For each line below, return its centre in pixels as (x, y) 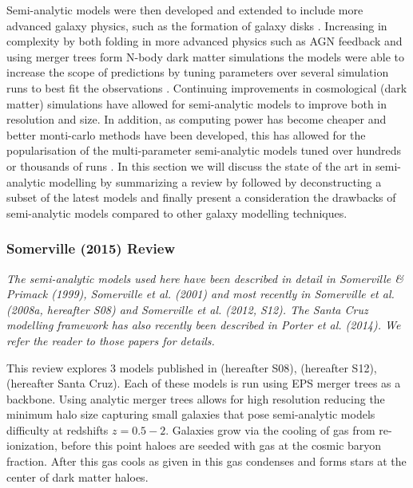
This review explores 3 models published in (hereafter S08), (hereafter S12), (192, 367)
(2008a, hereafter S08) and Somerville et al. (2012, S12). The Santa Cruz (187, 309)
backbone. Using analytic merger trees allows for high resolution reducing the (196, 398)
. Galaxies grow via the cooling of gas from (270, 429)
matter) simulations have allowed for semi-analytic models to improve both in (197, 103)
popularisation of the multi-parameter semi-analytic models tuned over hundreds (204, 150)
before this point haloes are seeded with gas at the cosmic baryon (221, 445)
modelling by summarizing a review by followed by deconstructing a (215, 181)
